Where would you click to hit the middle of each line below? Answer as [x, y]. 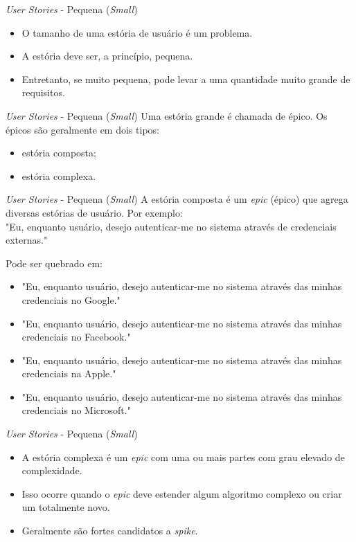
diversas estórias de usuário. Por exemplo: [94, 212]
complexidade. [52, 470]
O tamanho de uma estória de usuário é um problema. [137, 32]
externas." [27, 240]
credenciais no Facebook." [76, 337]
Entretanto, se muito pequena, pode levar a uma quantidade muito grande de [186, 79]
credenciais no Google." [71, 299]
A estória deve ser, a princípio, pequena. [107, 56]
